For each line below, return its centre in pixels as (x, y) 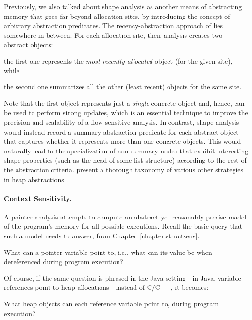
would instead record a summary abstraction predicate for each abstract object (121, 131)
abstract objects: (29, 44)
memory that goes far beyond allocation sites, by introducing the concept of (117, 16)
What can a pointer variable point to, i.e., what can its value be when (108, 252)
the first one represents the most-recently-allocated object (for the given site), (118, 60)
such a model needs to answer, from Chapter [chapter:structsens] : (102, 236)
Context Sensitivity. (38, 198)
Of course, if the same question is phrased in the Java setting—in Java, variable (123, 278)
